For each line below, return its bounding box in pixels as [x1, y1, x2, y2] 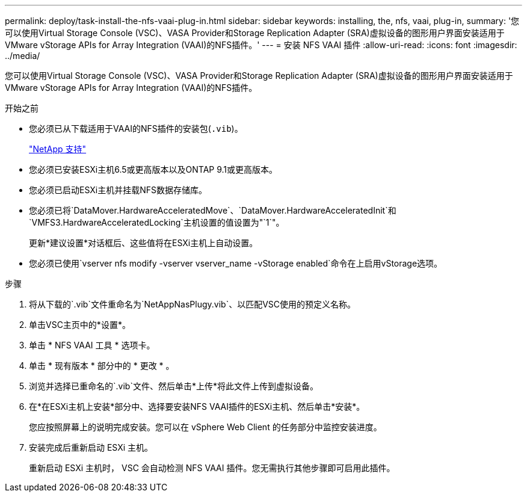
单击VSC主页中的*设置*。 [29, 319, 131, 330]
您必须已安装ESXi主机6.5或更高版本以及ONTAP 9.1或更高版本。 [29, 164, 278, 174]
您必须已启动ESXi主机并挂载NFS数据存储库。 [29, 185, 207, 195]
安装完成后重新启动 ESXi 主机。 [29, 442, 153, 452]
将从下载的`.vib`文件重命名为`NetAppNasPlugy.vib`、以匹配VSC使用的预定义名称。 [29, 299, 356, 309]
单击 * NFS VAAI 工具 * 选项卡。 [29, 340, 155, 350]
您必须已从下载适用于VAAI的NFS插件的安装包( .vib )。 [29, 123, 243, 134]
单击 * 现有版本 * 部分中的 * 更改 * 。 [29, 360, 174, 371]
